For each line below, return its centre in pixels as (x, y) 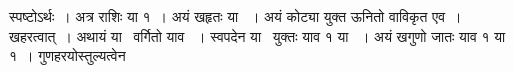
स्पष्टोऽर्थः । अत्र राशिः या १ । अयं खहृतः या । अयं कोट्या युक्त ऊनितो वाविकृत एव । (235, 16)
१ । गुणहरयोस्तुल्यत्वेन (67, 55)
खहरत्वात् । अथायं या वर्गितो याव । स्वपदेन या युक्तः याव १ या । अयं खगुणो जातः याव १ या (257, 35)
